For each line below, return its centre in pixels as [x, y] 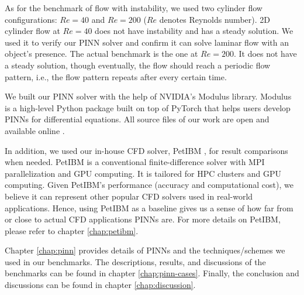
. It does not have [265, 54]
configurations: [31, 19]
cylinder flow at [32, 31]
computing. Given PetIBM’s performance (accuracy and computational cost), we [149, 185]
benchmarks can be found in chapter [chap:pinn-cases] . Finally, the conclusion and [152, 273]
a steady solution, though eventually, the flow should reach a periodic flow [138, 65]
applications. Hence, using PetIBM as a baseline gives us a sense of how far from [149, 207]
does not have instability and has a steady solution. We [194, 31]
